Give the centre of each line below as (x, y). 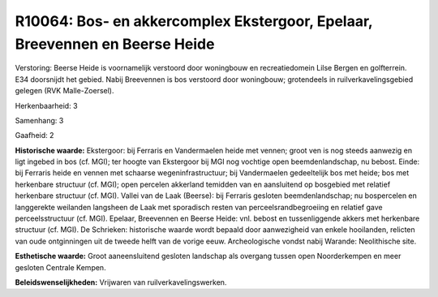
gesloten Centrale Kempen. (60, 267)
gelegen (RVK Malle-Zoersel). (64, 91)
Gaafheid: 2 (34, 136)
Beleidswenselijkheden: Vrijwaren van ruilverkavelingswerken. (121, 282)
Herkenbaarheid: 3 (46, 105)
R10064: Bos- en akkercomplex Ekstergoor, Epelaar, (194, 21)
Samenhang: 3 (39, 120)
